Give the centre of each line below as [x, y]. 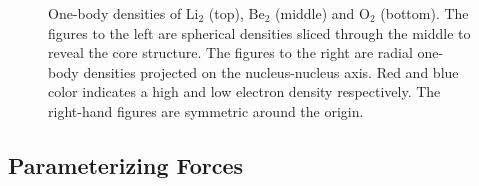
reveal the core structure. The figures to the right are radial [230, 52]
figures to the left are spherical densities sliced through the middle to [259, 32]
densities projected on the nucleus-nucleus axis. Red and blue [271, 71]
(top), [226, 13]
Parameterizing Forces [126, 164]
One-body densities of [115, 13]
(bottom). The [424, 13]
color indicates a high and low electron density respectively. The [244, 91]
